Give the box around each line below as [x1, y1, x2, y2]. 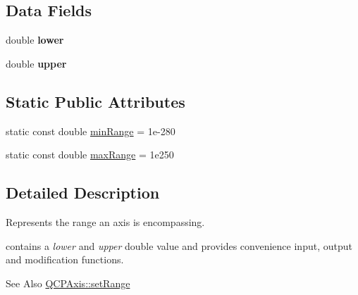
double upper [6, 56, 67, 70]
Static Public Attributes [6, 90, 185, 112]
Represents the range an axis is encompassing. [6, 214, 205, 229]
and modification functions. [6, 252, 124, 267]
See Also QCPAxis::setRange [6, 275, 130, 290]
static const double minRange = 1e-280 [6, 123, 175, 138]
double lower [6, 32, 64, 47]
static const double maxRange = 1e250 [6, 147, 174, 162]
